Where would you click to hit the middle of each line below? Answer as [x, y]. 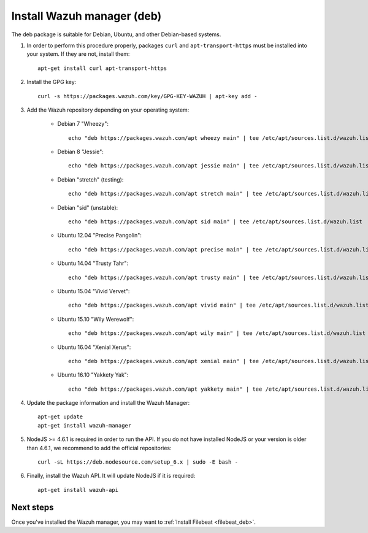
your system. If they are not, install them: [78, 54]
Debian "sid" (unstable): [88, 207]
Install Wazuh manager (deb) [86, 16]
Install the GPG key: [52, 82]
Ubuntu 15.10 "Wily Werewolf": [96, 319]
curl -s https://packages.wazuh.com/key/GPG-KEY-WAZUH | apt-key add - [148, 96]
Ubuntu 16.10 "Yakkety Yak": [93, 375]
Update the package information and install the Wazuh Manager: [108, 403]
